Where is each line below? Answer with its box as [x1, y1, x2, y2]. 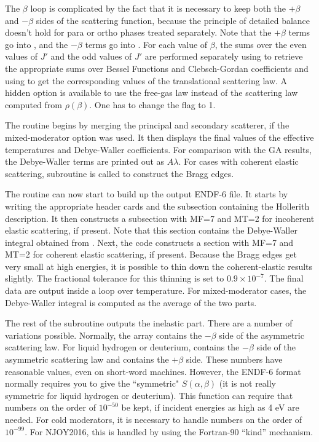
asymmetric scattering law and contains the [5, 353, 169, 366]
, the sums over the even [215, 37, 307, 50]
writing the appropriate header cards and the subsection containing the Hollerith [5, 199, 310, 212]
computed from [5, 98, 62, 111]
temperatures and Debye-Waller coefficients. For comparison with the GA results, [5, 143, 312, 156]
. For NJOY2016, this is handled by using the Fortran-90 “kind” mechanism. [25, 425, 313, 438]
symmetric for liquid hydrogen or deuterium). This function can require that [5, 389, 293, 401]
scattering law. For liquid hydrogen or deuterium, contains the [5, 341, 240, 353]
